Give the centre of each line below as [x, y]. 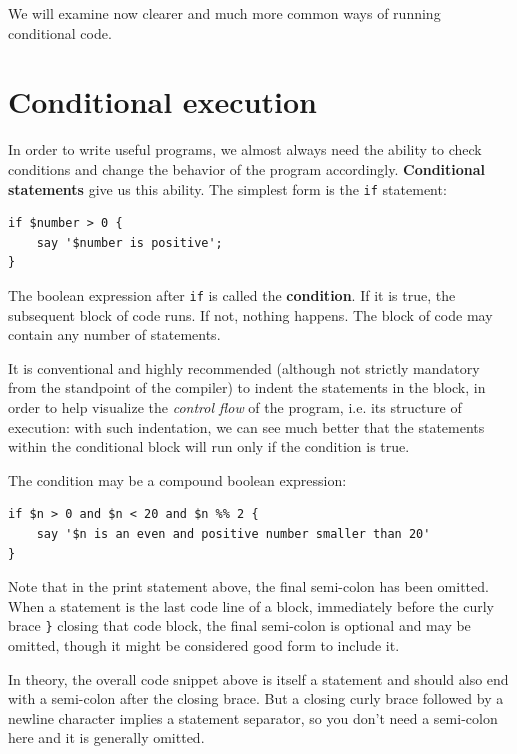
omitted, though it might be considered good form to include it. [204, 644]
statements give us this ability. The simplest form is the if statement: [227, 188]
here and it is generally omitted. [106, 737]
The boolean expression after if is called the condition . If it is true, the [232, 294]
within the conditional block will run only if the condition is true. [209, 446]
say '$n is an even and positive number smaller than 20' [233, 533]
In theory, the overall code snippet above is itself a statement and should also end [258, 678]
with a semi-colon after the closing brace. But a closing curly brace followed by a [256, 698]
